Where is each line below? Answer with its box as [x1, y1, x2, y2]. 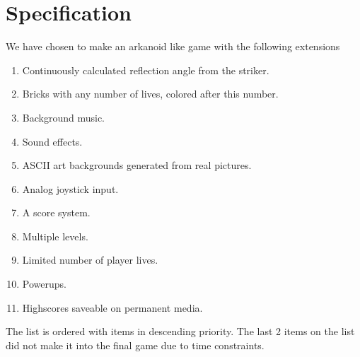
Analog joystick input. [22, 181, 119, 196]
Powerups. [22, 276, 66, 291]
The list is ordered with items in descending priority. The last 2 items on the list [6, 324, 355, 339]
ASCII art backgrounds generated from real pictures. [22, 158, 252, 172]
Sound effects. [22, 134, 83, 148]
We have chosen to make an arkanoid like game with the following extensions [6, 39, 340, 54]
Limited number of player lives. [22, 252, 158, 267]
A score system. [22, 205, 91, 220]
